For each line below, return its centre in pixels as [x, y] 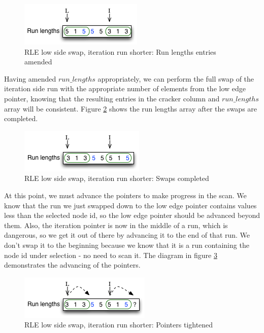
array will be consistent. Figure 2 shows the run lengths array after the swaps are [131, 108]
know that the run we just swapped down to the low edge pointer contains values [130, 205]
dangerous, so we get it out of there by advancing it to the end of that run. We [127, 235]
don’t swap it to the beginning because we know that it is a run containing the [127, 245]
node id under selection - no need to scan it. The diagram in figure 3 [111, 255]
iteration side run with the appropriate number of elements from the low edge [125, 88]
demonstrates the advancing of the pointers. [72, 265]
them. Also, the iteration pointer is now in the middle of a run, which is [116, 225]
